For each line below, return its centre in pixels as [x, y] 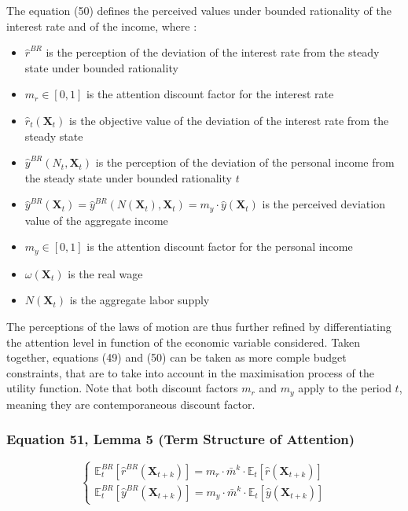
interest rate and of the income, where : [102, 26]
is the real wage [105, 273]
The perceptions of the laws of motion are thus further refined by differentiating [199, 327]
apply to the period [345, 388]
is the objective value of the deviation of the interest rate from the [229, 120]
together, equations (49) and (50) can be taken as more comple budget [176, 357]
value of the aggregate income [96, 220]
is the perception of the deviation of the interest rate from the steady [213, 52]
